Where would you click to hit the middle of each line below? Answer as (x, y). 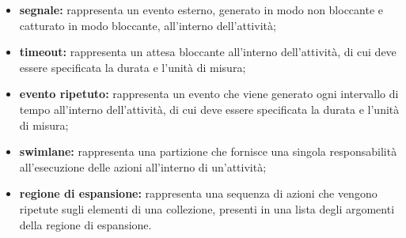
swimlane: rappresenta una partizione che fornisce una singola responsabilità (208, 151)
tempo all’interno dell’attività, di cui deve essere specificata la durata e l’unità (209, 109)
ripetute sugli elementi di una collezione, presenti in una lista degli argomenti (207, 208)
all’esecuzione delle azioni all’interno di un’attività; (143, 166)
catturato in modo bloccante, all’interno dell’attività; (148, 25)
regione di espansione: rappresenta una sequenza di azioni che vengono (198, 193)
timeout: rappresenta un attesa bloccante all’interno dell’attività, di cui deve (208, 52)
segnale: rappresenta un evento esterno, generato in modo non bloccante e (201, 9)
